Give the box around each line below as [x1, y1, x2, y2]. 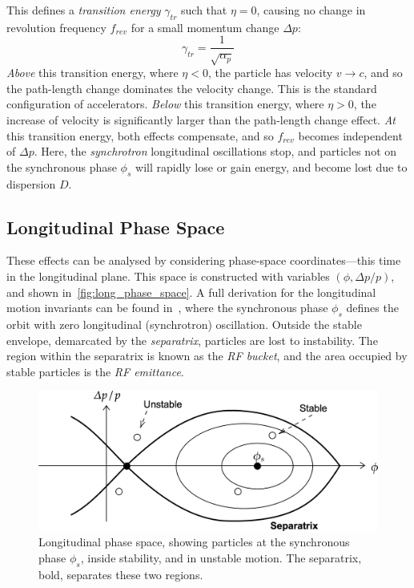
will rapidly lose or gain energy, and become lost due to [135, 158, 408, 175]
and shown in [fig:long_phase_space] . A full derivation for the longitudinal [6, 283, 376, 300]
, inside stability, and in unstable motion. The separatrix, [80, 549, 362, 566]
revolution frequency [6, 18, 107, 35]
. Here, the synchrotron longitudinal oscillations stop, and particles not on [34, 143, 397, 160]
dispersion [6, 175, 56, 192]
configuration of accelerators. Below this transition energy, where [6, 95, 324, 112]
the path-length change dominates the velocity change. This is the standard [6, 79, 377, 96]
